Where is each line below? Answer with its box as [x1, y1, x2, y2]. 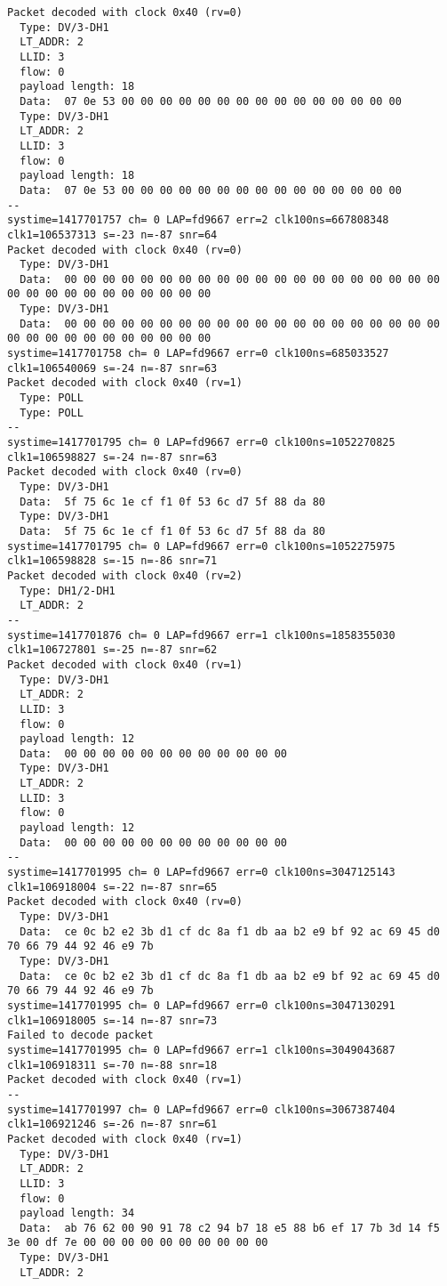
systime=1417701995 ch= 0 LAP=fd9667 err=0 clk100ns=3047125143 [7, 866, 395, 879]
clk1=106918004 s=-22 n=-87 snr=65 [7, 880, 218, 894]
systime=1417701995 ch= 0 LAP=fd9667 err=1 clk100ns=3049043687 [7, 1043, 395, 1056]
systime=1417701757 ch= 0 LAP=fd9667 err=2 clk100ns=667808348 [7, 214, 389, 227]
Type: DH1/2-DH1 [20, 584, 116, 597]
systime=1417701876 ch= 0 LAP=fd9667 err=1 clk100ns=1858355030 [7, 628, 395, 642]
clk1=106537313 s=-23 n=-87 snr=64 [7, 228, 218, 241]
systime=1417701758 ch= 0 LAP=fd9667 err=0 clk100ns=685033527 [7, 347, 389, 360]
